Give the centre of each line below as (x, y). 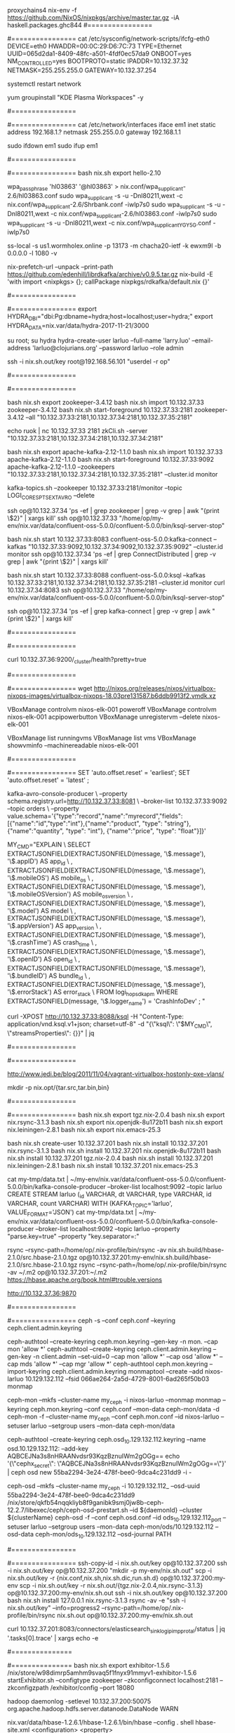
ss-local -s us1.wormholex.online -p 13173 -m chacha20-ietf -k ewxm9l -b (114, 246)
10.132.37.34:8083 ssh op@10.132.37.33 (64, 590)
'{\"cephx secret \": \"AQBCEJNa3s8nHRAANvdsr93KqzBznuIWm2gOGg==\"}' (117, 1464)
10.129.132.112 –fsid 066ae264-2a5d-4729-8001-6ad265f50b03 (117, 1379)
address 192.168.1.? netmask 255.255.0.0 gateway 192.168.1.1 (94, 132)
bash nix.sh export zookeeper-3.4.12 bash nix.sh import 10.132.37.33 (106, 402)
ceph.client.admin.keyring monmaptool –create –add (127, 1372)
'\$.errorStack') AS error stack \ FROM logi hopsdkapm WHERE (93, 993)
